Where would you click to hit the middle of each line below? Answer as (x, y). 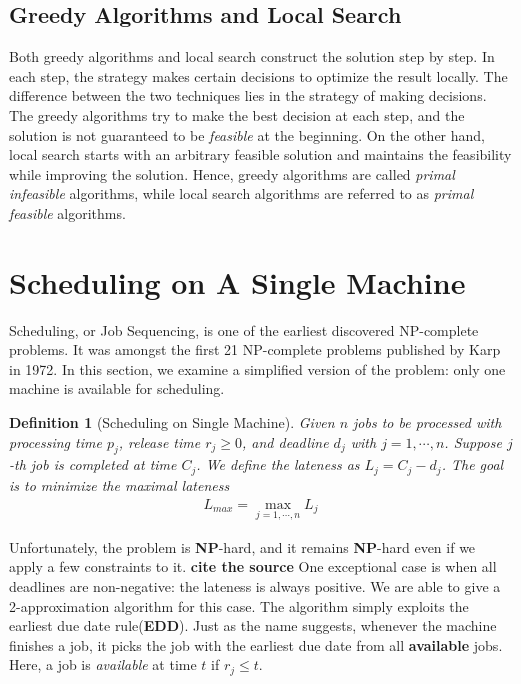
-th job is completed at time (93, 464)
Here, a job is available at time (103, 664)
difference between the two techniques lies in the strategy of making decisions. (248, 95)
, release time (159, 441)
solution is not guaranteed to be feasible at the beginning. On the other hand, (247, 134)
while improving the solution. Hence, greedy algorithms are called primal (232, 173)
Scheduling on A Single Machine (237, 281)
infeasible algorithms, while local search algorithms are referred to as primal (241, 193)
